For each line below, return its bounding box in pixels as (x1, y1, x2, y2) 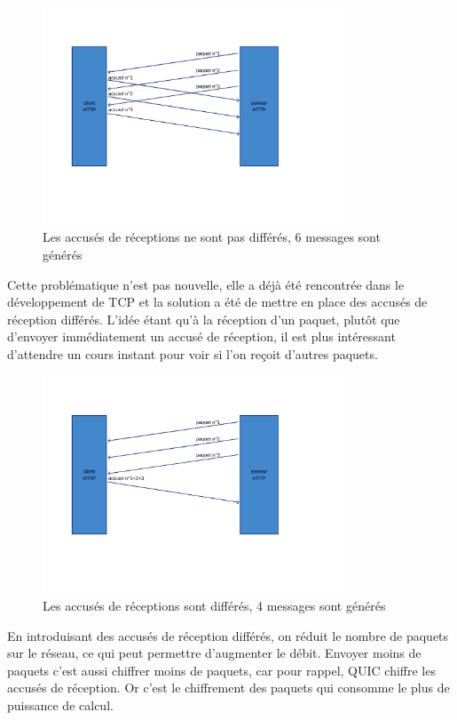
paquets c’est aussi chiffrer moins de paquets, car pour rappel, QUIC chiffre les (7, 660, 436, 679)
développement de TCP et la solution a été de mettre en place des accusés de (7, 292, 428, 311)
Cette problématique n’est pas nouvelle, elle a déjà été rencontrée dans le (7, 275, 405, 293)
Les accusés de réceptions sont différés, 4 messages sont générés (43, 596, 386, 614)
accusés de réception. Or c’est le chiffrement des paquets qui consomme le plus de (7, 678, 450, 697)
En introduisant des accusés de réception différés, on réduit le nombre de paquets (7, 626, 449, 644)
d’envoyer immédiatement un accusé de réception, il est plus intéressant (7, 327, 396, 346)
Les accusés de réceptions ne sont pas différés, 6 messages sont (43, 228, 381, 246)
